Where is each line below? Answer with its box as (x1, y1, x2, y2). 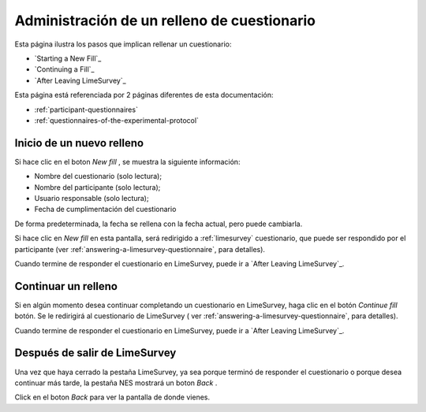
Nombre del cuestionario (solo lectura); (34, 172, 162, 181)
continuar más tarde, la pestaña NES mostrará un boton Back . (14, 378, 218, 388)
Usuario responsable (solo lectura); (34, 193, 149, 202)
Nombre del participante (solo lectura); (34, 182, 161, 192)
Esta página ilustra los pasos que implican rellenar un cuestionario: (14, 39, 232, 49)
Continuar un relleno (14, 280, 118, 293)
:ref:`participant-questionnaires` (34, 105, 138, 114)
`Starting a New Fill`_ (34, 54, 102, 63)
